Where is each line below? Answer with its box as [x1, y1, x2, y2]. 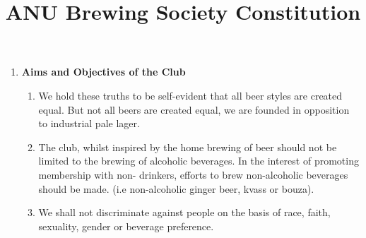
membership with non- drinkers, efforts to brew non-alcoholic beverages [38, 167, 348, 182]
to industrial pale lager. [38, 116, 140, 131]
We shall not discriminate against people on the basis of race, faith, [38, 205, 331, 220]
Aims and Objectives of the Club [21, 64, 186, 79]
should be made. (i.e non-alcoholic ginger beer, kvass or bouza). [38, 181, 314, 196]
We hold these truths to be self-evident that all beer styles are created [38, 88, 343, 102]
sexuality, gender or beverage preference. [38, 218, 214, 233]
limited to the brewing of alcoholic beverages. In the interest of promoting [38, 153, 359, 168]
